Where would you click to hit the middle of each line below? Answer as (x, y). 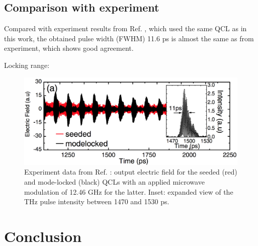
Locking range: (27, 65)
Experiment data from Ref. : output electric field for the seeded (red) (131, 172)
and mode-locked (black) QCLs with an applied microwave (114, 182)
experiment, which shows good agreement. (69, 48)
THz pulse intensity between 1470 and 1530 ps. (97, 201)
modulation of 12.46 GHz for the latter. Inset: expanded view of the (129, 191)
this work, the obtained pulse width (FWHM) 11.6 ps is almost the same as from (129, 38)
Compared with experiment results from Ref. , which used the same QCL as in (125, 28)
